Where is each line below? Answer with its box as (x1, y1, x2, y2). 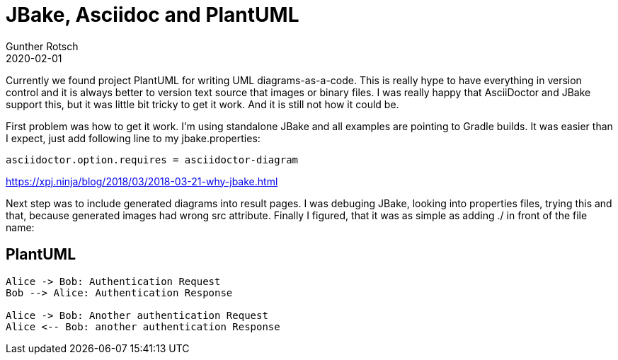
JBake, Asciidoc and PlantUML (6, 3, 299, 27)
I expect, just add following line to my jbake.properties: (6, 132, 261, 144)
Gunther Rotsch (6, 40, 79, 52)
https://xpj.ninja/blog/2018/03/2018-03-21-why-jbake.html (6, 175, 278, 187)
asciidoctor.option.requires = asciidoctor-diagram (6, 153, 299, 166)
